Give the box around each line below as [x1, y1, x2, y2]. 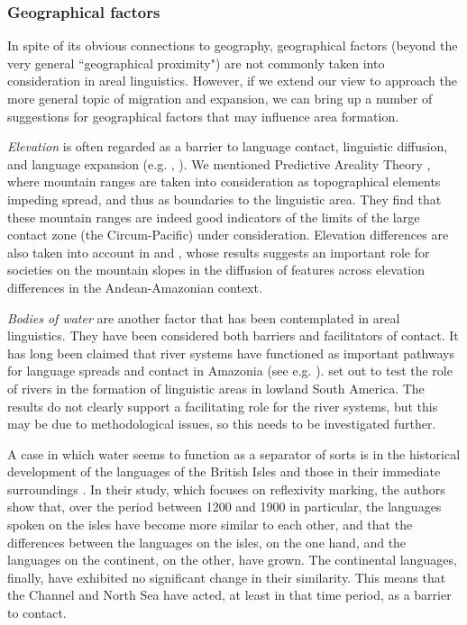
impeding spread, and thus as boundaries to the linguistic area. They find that [7, 189, 442, 208]
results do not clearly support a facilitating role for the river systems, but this [7, 396, 438, 415]
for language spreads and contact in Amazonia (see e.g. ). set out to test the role [7, 361, 453, 380]
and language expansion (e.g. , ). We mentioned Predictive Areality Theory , [7, 154, 431, 173]
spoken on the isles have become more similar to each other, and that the [7, 515, 413, 534]
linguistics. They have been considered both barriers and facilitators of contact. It [7, 326, 459, 345]
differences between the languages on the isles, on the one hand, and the [7, 532, 407, 551]
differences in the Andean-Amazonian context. [7, 277, 262, 296]
